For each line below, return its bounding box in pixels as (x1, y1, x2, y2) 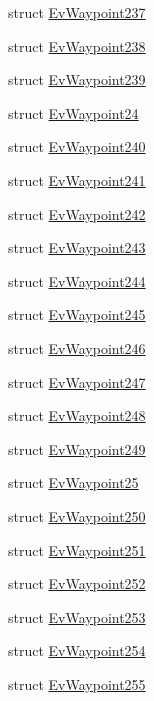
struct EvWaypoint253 (8, 606, 146, 627)
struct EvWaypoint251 (8, 539, 146, 560)
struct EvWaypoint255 (8, 673, 146, 694)
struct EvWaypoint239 (8, 69, 146, 90)
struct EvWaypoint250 (8, 505, 146, 526)
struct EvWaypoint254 (8, 640, 146, 661)
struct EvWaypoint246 (8, 337, 146, 358)
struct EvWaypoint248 (8, 405, 146, 426)
